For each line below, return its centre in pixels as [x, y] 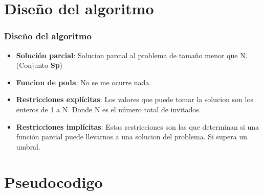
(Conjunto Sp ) [39, 65]
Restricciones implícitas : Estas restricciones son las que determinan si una [138, 126]
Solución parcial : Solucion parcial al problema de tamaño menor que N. [132, 55]
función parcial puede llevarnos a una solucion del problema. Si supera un [131, 137]
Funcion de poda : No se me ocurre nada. [84, 82]
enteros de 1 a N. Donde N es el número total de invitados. [108, 109]
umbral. [28, 146]
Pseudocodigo [53, 181]
